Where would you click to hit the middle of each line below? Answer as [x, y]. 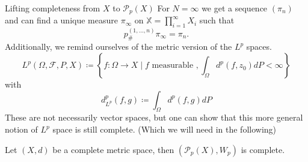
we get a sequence [235, 8]
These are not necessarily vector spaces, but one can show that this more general [154, 117]
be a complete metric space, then [113, 149]
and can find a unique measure [61, 20]
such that [217, 20]
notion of [21, 129]
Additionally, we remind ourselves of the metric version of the [119, 46]
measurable [173, 66]
